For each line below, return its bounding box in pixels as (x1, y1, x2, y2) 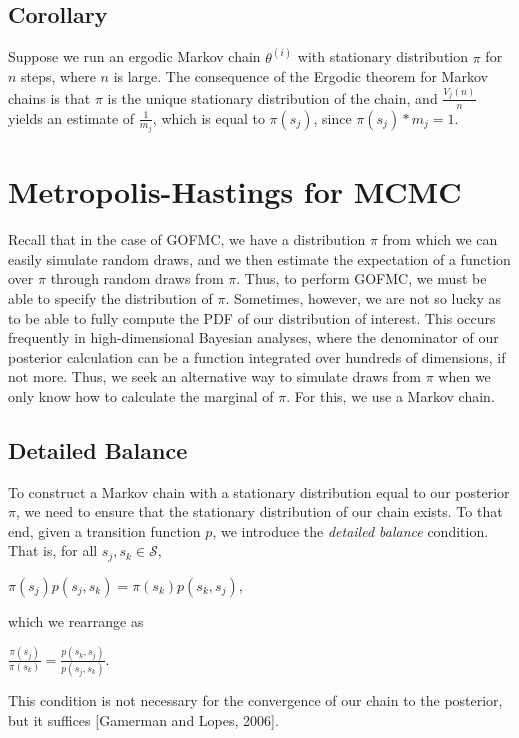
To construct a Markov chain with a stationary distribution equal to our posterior (8, 481, 510, 502)
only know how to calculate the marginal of (8, 385, 274, 406)
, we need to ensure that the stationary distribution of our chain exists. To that (15, 501, 503, 522)
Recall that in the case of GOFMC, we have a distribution (8, 229, 366, 250)
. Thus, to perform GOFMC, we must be (236, 268, 487, 289)
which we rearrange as (8, 610, 144, 631)
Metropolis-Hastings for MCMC (8, 171, 462, 212)
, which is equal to (152, 107, 265, 128)
